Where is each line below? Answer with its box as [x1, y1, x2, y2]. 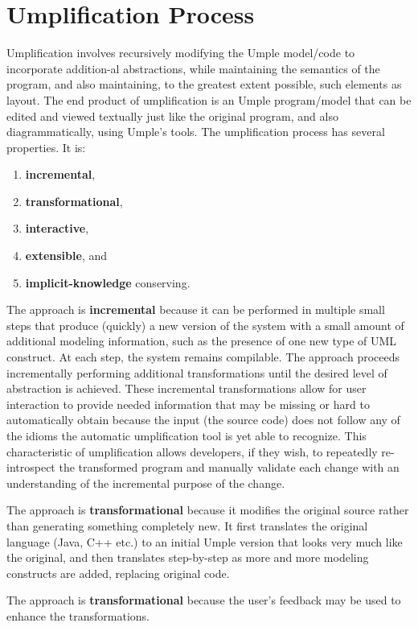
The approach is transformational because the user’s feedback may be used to [6, 592, 401, 608]
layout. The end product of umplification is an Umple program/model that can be [6, 91, 412, 108]
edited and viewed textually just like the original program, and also [6, 107, 338, 124]
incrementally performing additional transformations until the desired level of [6, 364, 387, 381]
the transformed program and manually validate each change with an [59, 459, 400, 476]
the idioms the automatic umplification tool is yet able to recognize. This [6, 427, 367, 443]
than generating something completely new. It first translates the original [6, 517, 368, 534]
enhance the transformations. [6, 607, 150, 624]
